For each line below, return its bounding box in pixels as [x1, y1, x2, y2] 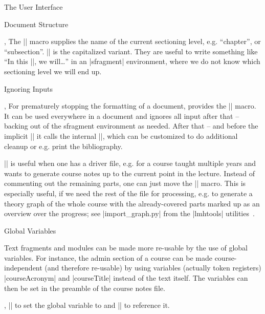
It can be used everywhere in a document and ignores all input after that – [4, 110, 239, 121]
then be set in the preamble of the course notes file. [4, 282, 165, 293]
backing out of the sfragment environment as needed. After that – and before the [4, 120, 258, 131]
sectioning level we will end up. [4, 66, 102, 76]
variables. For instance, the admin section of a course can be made [4, 252, 212, 263]
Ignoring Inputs [4, 83, 53, 94]
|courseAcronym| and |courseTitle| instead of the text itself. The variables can [4, 273, 248, 283]
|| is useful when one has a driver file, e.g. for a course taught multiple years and [4, 158, 256, 169]
